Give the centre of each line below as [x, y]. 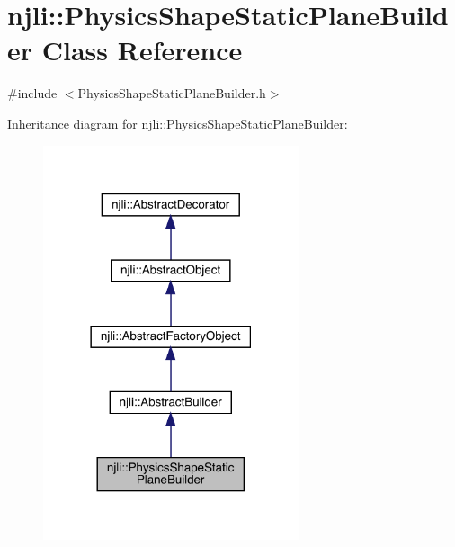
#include [32, 93]
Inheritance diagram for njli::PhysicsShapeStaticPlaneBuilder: [178, 123]
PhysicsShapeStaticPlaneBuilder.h [172, 93]
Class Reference [142, 50]
